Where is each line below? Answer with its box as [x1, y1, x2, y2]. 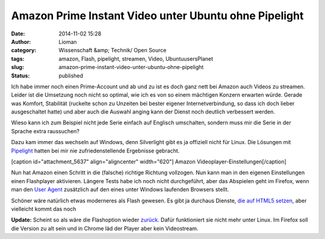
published [58, 72, 84, 79]
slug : [11, 64, 24, 71]
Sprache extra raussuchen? [11, 127, 79, 135]
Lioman [58, 38, 78, 45]
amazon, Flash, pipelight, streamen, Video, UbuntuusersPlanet [58, 55, 214, 62]
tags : [11, 55, 25, 62]
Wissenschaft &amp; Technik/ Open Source [58, 47, 167, 54]
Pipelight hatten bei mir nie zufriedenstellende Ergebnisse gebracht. [11, 147, 180, 154]
